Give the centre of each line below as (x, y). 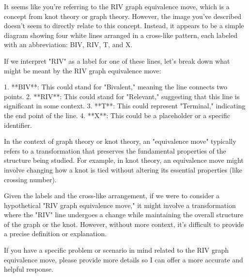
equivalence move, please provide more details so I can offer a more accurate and (124, 259)
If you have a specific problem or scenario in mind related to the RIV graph (117, 250)
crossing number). (30, 179)
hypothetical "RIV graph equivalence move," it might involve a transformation (120, 205)
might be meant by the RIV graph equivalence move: (83, 70)
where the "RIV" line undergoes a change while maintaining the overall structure (124, 215)
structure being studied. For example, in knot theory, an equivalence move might (124, 160)
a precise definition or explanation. (55, 234)
